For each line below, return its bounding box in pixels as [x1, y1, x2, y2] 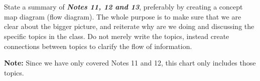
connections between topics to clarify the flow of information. [4, 40, 192, 51]
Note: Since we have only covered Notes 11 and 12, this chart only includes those [4, 57, 256, 68]
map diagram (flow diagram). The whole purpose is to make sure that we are [4, 11, 241, 21]
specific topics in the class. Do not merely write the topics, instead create [4, 30, 229, 41]
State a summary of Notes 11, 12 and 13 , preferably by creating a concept [4, 1, 243, 12]
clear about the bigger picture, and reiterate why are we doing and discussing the [4, 21, 254, 31]
